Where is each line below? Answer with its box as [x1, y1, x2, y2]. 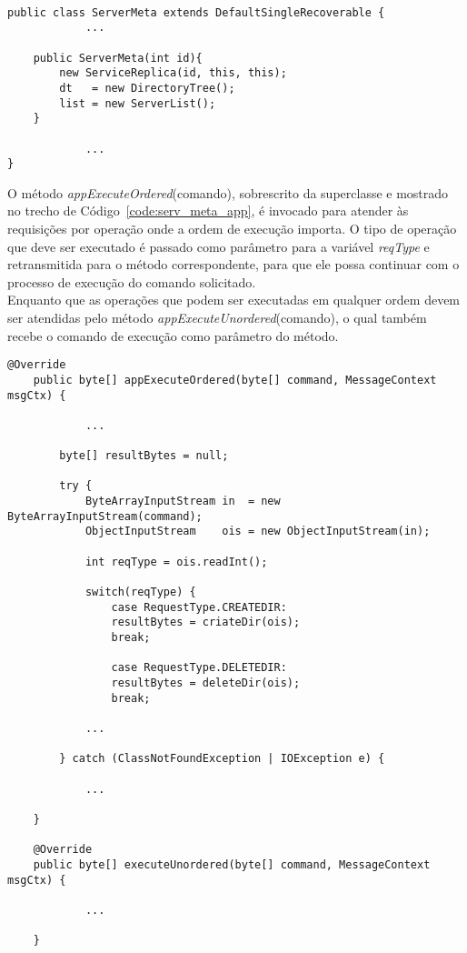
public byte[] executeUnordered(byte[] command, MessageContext [33, 858, 431, 871]
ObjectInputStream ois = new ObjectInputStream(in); [84, 525, 431, 538]
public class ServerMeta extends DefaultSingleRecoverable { [7, 5, 385, 19]
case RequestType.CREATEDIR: [111, 600, 287, 614]
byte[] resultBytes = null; [59, 449, 229, 463]
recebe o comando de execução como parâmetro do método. [7, 326, 339, 345]
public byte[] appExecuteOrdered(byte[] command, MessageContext [33, 373, 437, 386]
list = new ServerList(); [59, 96, 216, 110]
